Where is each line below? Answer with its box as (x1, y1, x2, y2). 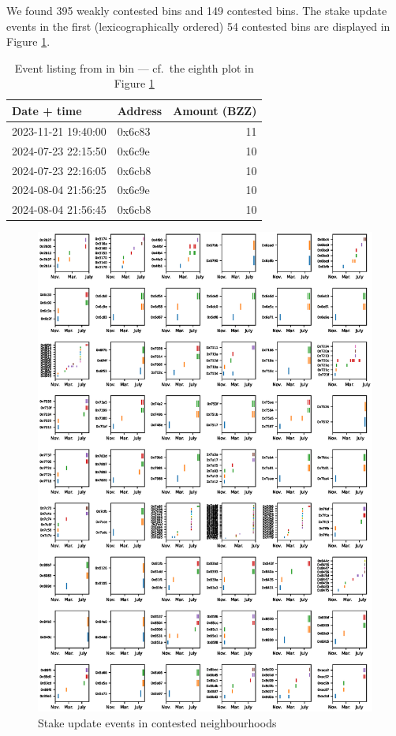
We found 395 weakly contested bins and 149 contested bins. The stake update (6, 2, 387, 18)
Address (117, 102, 163, 118)
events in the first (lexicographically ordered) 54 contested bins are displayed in (6, 17, 390, 34)
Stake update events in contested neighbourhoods (38, 714, 277, 730)
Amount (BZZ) (173, 102, 257, 118)
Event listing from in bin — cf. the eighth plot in (14, 59, 254, 76)
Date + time (12, 102, 82, 118)
